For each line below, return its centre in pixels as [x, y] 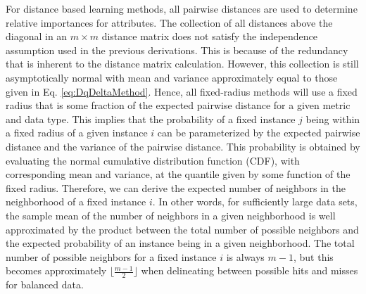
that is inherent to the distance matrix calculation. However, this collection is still [182, 64]
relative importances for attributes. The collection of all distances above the [169, 22]
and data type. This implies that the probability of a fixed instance [151, 119]
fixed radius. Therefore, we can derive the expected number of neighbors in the [176, 187]
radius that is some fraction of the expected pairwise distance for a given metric [178, 105]
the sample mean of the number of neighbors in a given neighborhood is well [171, 215]
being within [333, 119]
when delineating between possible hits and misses [250, 270]
